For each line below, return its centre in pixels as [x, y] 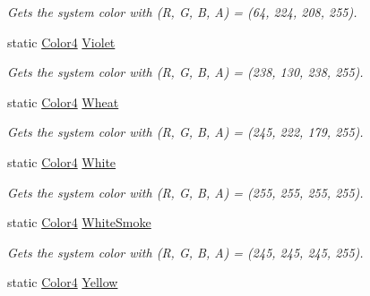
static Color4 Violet [61, 42]
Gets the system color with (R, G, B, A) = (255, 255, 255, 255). [185, 192]
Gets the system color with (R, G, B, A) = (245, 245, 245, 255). [185, 252]
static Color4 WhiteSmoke [79, 222]
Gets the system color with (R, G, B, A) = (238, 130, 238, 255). [185, 72]
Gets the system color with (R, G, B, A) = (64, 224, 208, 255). [182, 12]
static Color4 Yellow [63, 282]
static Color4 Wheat [63, 101]
